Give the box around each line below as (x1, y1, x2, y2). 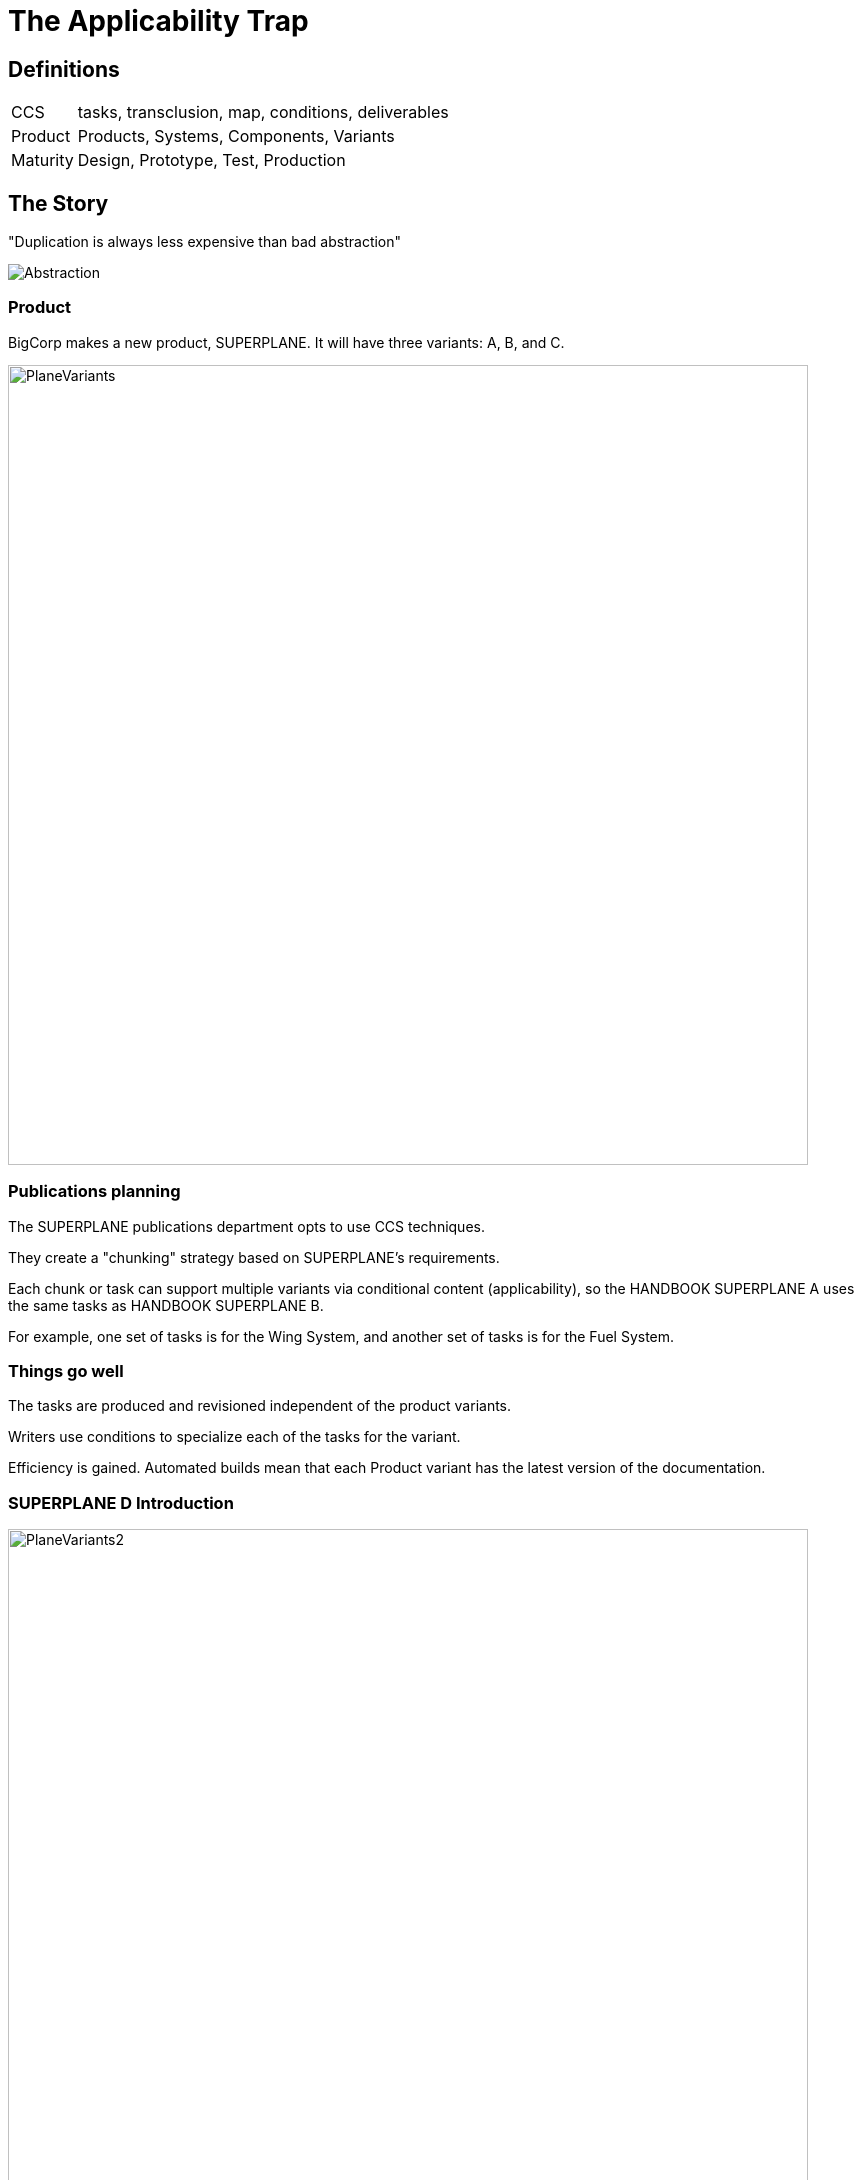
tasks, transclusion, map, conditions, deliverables (77, 102, 449, 123)
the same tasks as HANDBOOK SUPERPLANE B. (8, 1296, 324, 1314)
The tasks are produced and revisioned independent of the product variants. (8, 1397, 512, 1415)
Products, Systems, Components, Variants (77, 126, 395, 147)
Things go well (8, 1360, 124, 1381)
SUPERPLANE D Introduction (8, 1492, 234, 1513)
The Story (8, 190, 109, 216)
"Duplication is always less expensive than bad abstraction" (8, 233, 402, 251)
